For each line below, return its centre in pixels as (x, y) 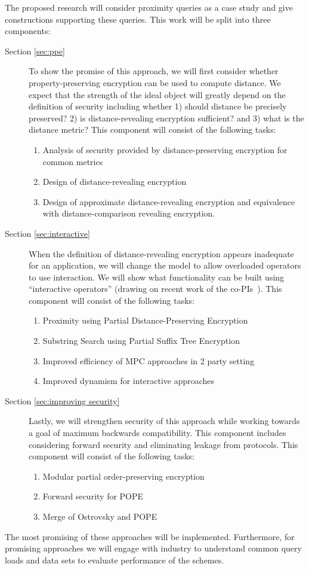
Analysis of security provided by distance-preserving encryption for (165, 149)
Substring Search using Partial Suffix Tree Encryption (141, 341)
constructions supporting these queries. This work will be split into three (138, 19)
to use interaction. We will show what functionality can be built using (157, 277)
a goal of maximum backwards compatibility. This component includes (157, 433)
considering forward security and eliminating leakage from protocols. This (163, 444)
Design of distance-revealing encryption (115, 182)
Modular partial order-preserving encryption (123, 476)
